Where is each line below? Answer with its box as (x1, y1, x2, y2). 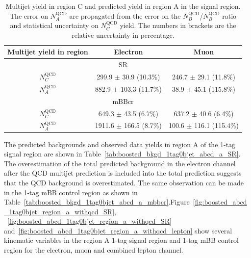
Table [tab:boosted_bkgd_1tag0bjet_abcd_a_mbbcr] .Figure (4, 197, 190, 207)
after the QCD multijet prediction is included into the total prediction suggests (4, 168, 242, 178)
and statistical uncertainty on (10, 20, 99, 30)
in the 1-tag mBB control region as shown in (4, 187, 138, 197)
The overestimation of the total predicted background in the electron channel (4, 158, 236, 168)
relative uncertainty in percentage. (72, 29, 175, 40)
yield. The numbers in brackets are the (120, 20, 236, 30)
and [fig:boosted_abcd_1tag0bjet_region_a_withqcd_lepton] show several (4, 225, 232, 235)
